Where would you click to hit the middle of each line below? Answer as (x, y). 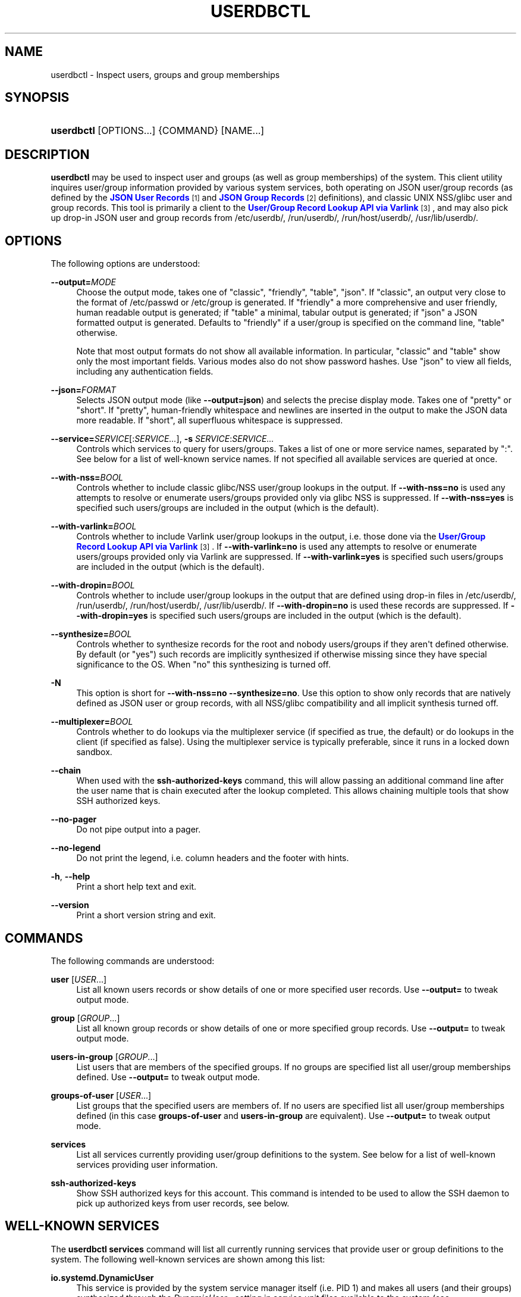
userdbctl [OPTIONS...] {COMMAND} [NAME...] (158, 131)
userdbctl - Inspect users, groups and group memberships (165, 74)
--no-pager (74, 819)
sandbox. (94, 752)
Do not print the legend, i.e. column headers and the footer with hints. (213, 858)
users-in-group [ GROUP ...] (104, 1056)
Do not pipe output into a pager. (139, 830)
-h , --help (70, 877)
